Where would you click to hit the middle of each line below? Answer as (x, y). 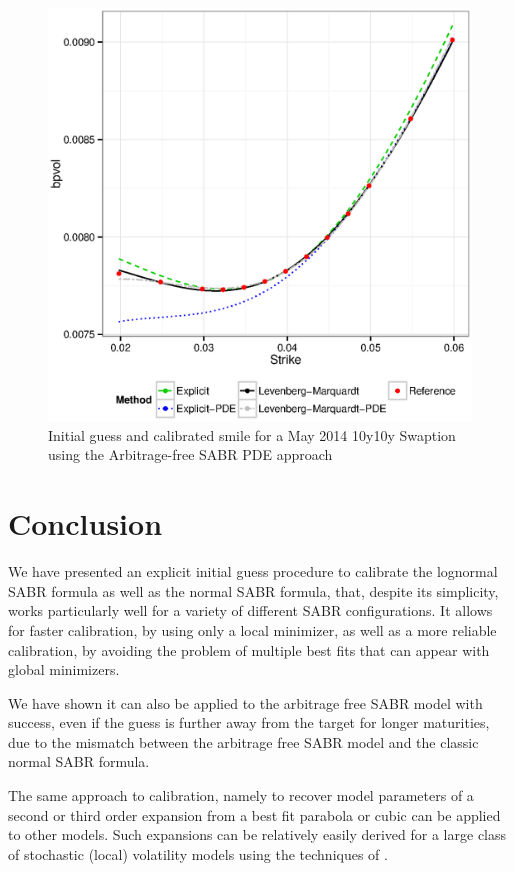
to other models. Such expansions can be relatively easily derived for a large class (257, 834)
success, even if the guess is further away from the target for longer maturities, (249, 722)
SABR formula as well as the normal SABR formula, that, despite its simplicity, (253, 590)
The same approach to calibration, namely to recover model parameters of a (241, 795)
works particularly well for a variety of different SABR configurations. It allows (250, 610)
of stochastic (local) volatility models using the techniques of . (198, 853)
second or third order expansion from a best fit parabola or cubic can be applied (254, 814)
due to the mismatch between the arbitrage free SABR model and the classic (243, 741)
